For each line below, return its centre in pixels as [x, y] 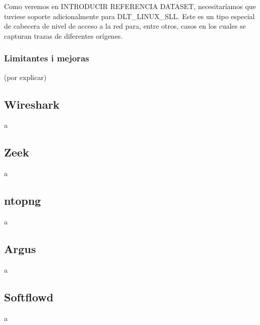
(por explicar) [25, 77]
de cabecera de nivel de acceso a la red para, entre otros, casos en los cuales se [125, 26]
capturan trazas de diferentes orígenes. [63, 35]
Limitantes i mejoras [47, 58]
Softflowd [29, 297]
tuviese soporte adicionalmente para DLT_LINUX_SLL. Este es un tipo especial [129, 16]
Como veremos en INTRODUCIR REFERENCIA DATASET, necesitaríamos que [130, 6]
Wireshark [32, 104]
